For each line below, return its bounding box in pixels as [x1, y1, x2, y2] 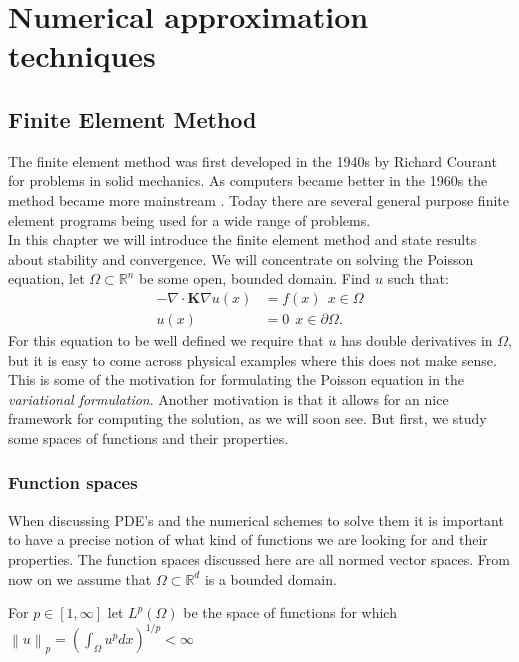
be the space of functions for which [183, 602, 397, 623]
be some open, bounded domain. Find [139, 268, 371, 289]
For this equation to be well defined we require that [8, 329, 324, 350]
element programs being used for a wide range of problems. [8, 209, 371, 230]
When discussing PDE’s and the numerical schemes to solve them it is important [8, 509, 504, 530]
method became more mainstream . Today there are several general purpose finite [8, 189, 509, 210]
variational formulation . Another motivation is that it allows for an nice [8, 388, 449, 409]
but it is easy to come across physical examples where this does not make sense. [8, 349, 497, 370]
